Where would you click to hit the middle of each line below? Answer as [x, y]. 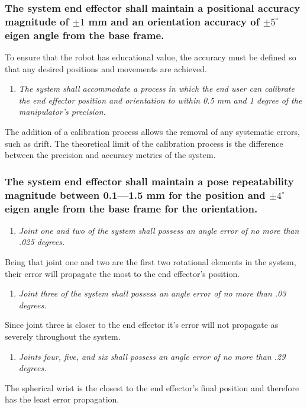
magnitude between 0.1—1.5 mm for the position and [135, 194]
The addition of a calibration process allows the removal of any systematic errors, [152, 132]
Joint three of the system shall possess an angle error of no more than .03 [152, 293]
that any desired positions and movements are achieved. [106, 68]
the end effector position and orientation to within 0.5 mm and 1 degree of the [160, 100]
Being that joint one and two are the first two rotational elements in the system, [151, 262]
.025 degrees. [42, 242]
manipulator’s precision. [62, 112]
